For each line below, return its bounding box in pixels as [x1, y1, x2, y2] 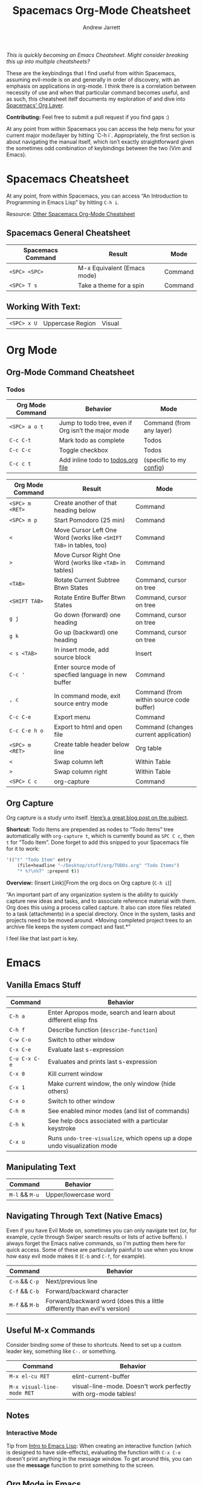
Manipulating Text [6, 1162, 77, 1172]
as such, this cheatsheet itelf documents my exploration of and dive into [6, 95, 186, 102]
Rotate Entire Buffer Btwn [54, 593, 126, 602]
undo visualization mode [48, 1141, 118, 1150]
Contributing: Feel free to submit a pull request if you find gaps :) [6, 113, 170, 121]
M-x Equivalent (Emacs [77, 264, 145, 272]
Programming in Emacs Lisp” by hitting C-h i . [6, 198, 120, 206]
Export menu [54, 713, 91, 722]
